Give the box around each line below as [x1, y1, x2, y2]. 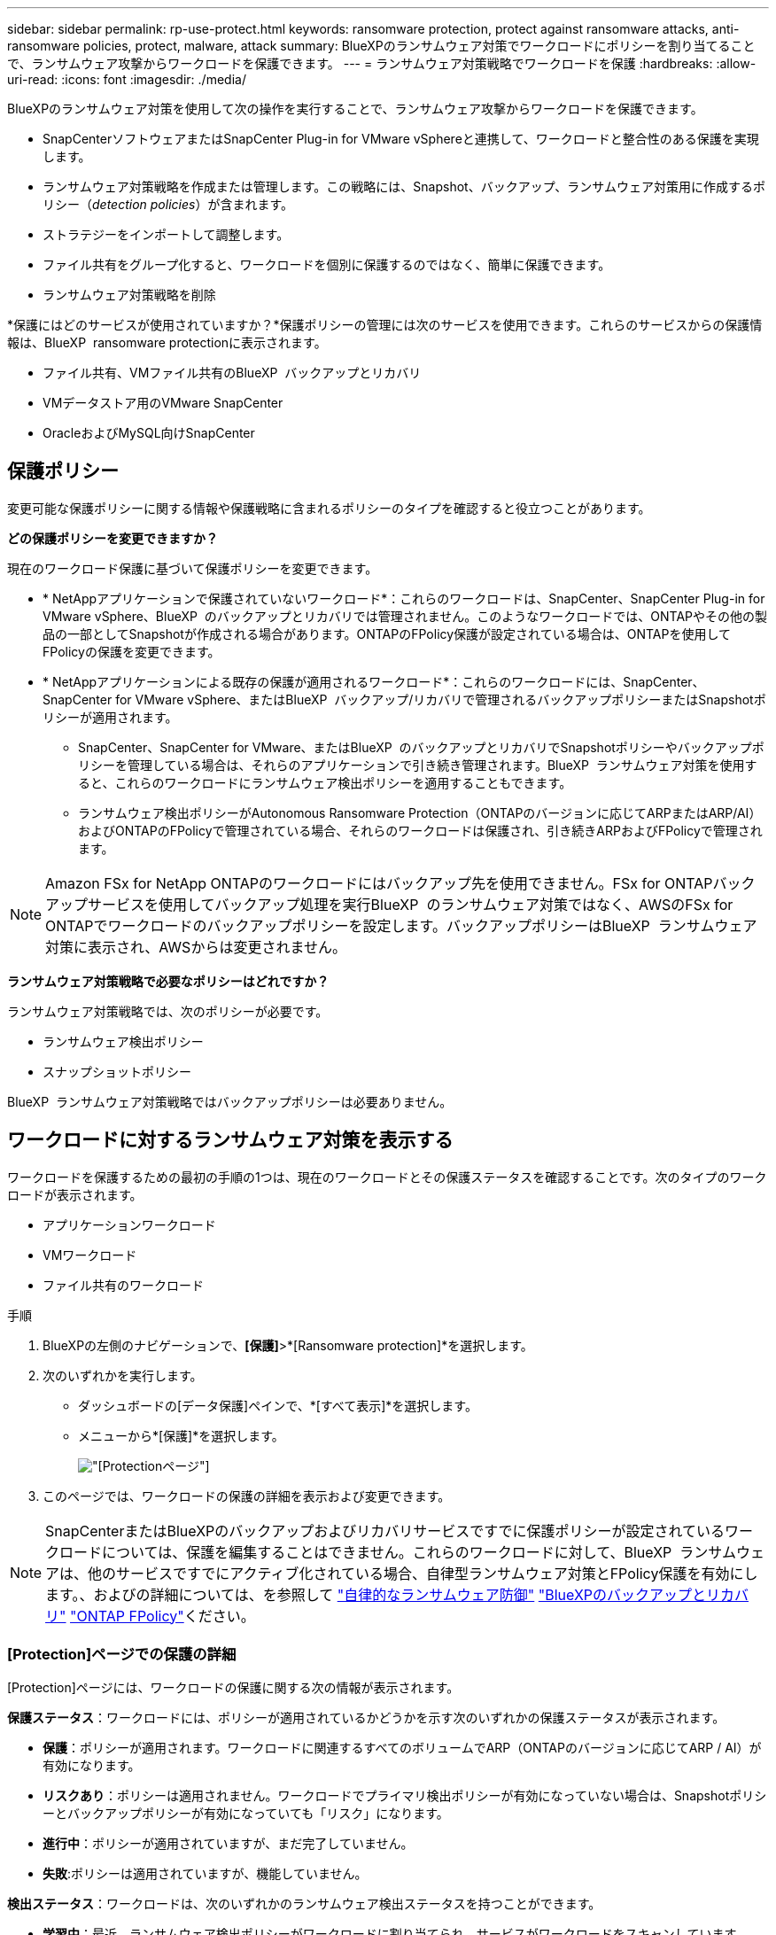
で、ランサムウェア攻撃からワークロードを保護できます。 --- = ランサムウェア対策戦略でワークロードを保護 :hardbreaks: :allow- [7, 56, 757, 71]
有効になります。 [43, 1758, 141, 1774]
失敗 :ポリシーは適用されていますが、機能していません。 [43, 1866, 368, 1882]
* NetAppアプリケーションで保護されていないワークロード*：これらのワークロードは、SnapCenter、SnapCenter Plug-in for [43, 590, 765, 606]
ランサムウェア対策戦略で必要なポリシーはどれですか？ [7, 973, 330, 989]
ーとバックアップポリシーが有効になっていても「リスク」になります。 [43, 1806, 449, 1822]
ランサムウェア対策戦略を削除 [43, 287, 216, 302]
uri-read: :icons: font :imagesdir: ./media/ [7, 72, 246, 87]
